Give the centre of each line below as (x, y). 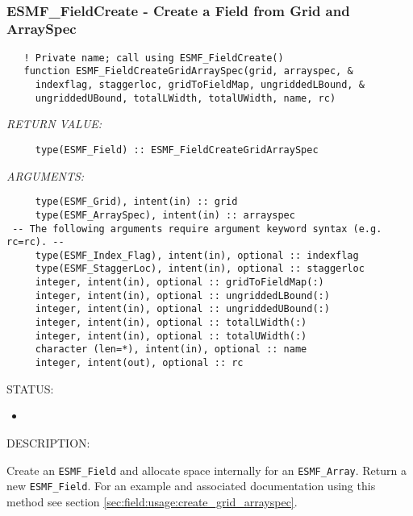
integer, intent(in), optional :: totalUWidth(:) (171, 336)
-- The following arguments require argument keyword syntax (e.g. (197, 229)
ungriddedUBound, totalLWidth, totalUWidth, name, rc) (186, 98)
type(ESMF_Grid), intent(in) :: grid (136, 202)
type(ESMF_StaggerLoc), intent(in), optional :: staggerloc (200, 269)
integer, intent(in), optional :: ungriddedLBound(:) (182, 295)
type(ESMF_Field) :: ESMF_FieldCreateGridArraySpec (177, 150)
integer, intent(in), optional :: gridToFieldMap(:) (179, 283)
